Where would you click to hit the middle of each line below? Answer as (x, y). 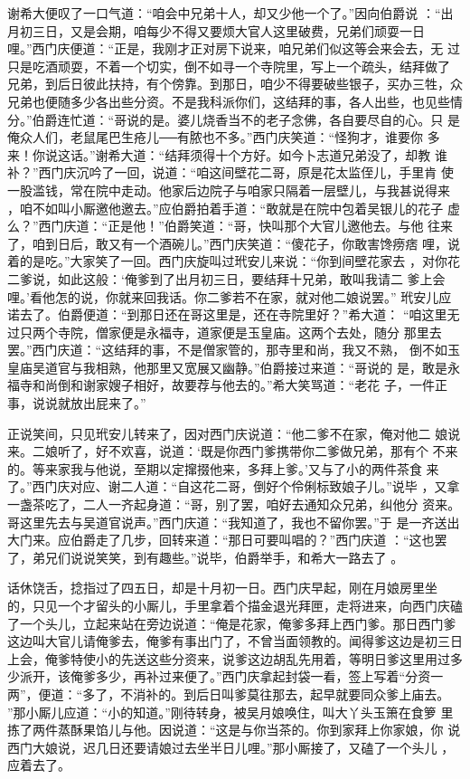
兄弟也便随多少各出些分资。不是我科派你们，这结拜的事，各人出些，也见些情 (235, 101)
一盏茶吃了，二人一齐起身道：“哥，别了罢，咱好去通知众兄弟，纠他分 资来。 (234, 504)
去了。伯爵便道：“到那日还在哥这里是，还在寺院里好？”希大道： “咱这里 (233, 314)
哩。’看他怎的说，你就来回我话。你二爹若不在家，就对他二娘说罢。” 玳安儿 (223, 296)
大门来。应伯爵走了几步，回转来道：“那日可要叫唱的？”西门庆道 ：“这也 (221, 540)
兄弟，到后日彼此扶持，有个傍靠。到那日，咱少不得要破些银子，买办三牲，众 (235, 84)
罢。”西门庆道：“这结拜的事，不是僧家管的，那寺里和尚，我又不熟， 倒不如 (227, 350)
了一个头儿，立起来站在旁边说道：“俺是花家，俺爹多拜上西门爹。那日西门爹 (232, 623)
